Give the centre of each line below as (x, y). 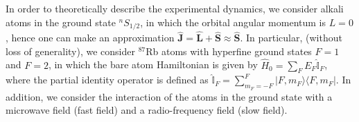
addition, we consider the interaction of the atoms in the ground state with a (169, 96)
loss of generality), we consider (70, 51)
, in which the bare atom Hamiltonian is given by (153, 64)
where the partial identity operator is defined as (107, 80)
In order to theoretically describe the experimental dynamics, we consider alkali (175, 8)
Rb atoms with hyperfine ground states (229, 51)
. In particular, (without (291, 38)
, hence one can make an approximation (90, 38)
